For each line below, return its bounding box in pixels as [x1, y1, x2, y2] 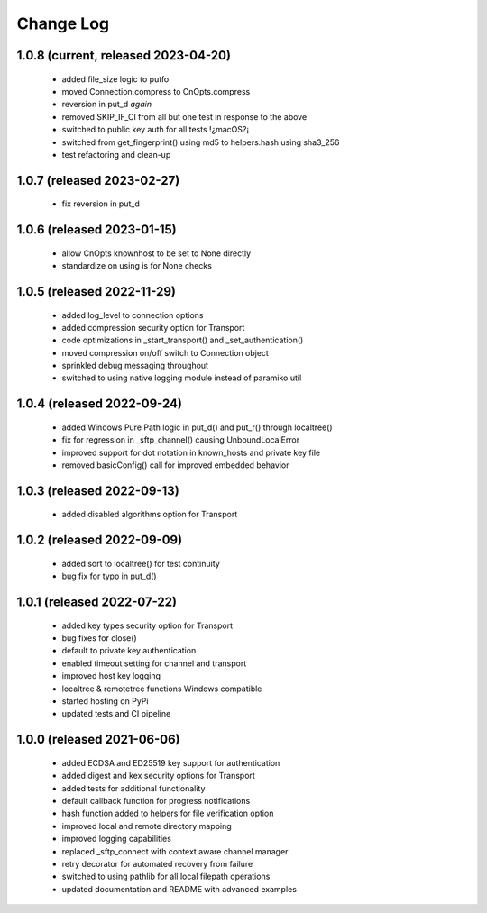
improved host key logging [61, 671, 161, 681]
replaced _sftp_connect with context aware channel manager [61, 845, 289, 856]
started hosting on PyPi [61, 696, 149, 707]
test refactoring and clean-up [61, 149, 171, 160]
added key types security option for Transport [61, 620, 234, 631]
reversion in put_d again [61, 99, 152, 110]
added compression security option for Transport [61, 322, 245, 333]
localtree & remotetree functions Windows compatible [61, 683, 262, 694]
